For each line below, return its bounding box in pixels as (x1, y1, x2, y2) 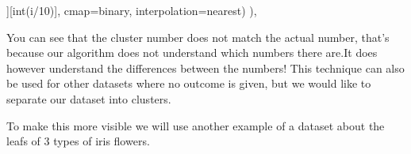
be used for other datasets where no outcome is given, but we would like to (6, 75, 371, 92)
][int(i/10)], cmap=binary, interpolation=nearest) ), (6, 2, 257, 18)
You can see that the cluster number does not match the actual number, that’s (6, 28, 390, 45)
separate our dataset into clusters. (6, 90, 171, 107)
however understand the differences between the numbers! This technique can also (6, 59, 405, 76)
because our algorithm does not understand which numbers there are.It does (6, 44, 378, 61)
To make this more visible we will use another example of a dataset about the (6, 117, 385, 133)
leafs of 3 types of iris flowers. (6, 133, 150, 149)
